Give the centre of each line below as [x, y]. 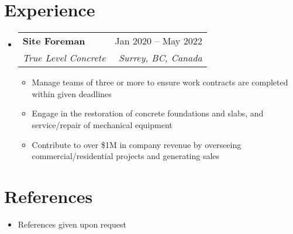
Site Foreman [54, 41]
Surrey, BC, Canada [161, 58]
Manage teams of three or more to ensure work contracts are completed [160, 82]
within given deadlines [72, 93]
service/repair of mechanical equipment [102, 124]
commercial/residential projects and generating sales [126, 156]
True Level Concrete [64, 58]
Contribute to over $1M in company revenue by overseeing [137, 144]
